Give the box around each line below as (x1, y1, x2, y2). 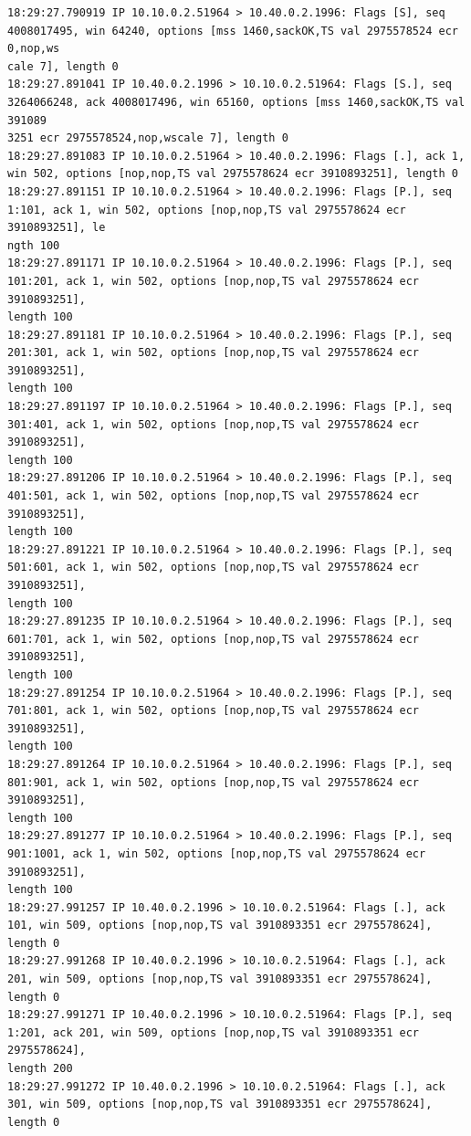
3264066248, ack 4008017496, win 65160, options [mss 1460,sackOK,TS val (7, 95, 466, 109)
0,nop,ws (7, 42, 60, 56)
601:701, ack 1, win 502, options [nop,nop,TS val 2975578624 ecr (7, 632, 420, 646)
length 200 (7, 1062, 73, 1076)
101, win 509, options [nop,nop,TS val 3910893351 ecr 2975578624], (7, 919, 433, 932)
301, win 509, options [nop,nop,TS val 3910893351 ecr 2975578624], (7, 1098, 433, 1111)
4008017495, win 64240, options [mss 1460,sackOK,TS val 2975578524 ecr (7, 24, 458, 37)
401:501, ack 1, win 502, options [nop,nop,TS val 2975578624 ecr (7, 489, 420, 503)
